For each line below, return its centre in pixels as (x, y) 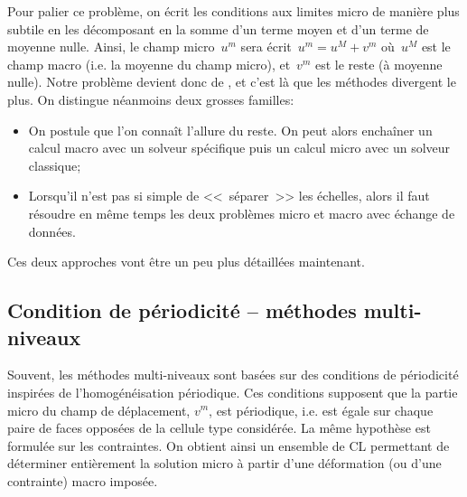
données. (52, 231)
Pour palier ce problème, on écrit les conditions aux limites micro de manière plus (233, 11)
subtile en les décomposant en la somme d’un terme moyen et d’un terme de (218, 28)
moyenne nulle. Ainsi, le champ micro (111, 47)
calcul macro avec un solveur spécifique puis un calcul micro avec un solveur (239, 148)
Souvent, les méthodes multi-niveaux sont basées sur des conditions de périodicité (233, 375)
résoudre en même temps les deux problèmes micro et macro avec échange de (242, 213)
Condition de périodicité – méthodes (182, 310)
